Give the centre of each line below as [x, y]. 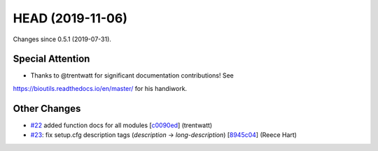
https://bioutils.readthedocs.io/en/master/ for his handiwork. [100, 88]
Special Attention [51, 59]
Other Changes [47, 108]
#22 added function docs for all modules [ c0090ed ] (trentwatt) [121, 125]
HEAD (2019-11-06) [70, 18]
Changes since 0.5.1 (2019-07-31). [62, 39]
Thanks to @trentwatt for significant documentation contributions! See [132, 75]
